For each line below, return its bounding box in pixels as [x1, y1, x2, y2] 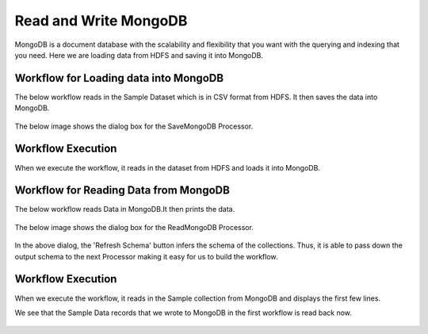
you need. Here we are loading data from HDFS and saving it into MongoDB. [14, 50, 263, 60]
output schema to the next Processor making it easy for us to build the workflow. [14, 251, 278, 261]
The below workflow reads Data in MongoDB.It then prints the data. [14, 205, 235, 214]
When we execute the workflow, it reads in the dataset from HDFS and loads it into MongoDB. [14, 163, 321, 172]
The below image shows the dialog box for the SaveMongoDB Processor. [14, 121, 254, 131]
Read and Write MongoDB [14, 12, 188, 29]
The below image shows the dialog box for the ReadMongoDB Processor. [14, 222, 254, 232]
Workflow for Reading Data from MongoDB [14, 183, 230, 198]
